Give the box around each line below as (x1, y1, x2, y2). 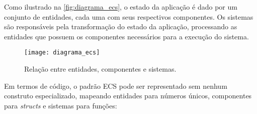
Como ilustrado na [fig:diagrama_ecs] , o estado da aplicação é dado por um (4, 2, 237, 12)
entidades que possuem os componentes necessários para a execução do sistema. (4, 31, 249, 41)
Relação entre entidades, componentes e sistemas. (24, 64, 177, 74)
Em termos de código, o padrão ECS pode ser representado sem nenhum (4, 80, 227, 91)
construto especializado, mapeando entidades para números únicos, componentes (4, 90, 252, 101)
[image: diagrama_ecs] (24, 49, 100, 56)
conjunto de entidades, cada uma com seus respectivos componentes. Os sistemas (4, 11, 253, 22)
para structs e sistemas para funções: (4, 100, 117, 110)
